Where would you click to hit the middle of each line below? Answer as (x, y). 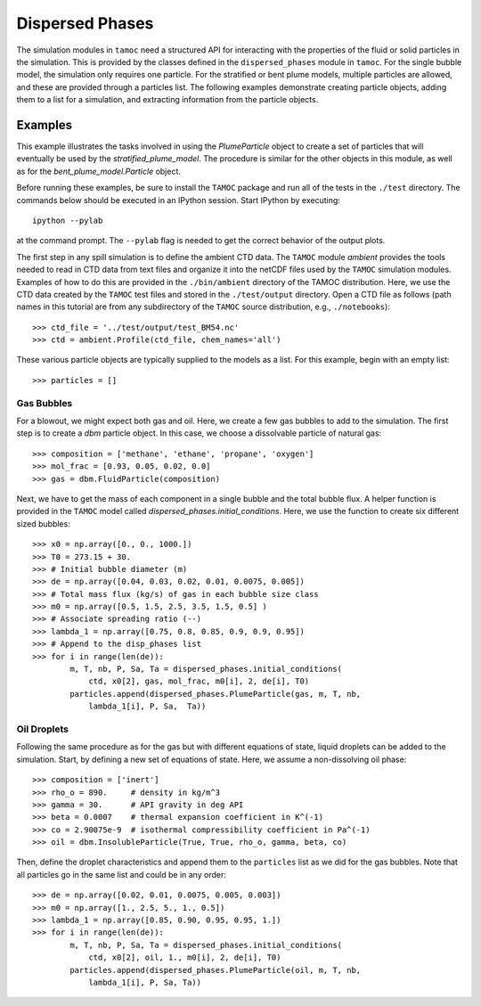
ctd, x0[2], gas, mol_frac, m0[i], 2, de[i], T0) (199, 681)
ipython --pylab (68, 220)
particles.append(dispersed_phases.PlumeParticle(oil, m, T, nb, (216, 970)
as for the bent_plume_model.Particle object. (99, 171)
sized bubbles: (43, 523)
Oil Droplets (42, 729)
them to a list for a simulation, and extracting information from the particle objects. (167, 100)
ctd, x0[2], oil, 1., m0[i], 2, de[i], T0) (185, 957)
